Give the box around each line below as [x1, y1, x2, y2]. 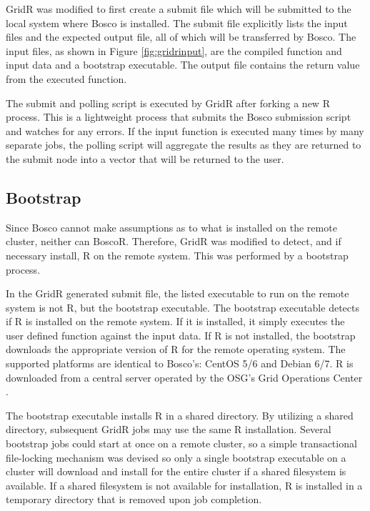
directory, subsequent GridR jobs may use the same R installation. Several [6, 422, 331, 437]
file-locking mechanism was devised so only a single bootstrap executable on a [6, 450, 346, 465]
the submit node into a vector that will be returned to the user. [6, 151, 284, 166]
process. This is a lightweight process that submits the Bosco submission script [6, 109, 351, 124]
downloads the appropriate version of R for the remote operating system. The [6, 342, 346, 357]
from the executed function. [6, 71, 127, 86]
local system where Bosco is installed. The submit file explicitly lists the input [6, 15, 348, 30]
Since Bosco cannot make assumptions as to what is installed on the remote [6, 219, 337, 234]
